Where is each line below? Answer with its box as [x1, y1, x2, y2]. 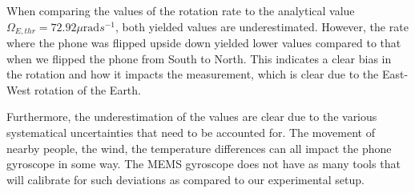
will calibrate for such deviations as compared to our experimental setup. [6, 171, 365, 187]
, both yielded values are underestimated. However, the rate [115, 18, 409, 34]
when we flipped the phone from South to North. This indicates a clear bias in [6, 50, 392, 66]
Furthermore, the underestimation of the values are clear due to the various [6, 108, 377, 125]
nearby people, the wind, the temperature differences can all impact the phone [6, 139, 392, 156]
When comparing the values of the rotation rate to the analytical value [6, 2, 355, 18]
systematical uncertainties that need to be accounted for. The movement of [6, 124, 375, 141]
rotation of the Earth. [34, 81, 141, 98]
